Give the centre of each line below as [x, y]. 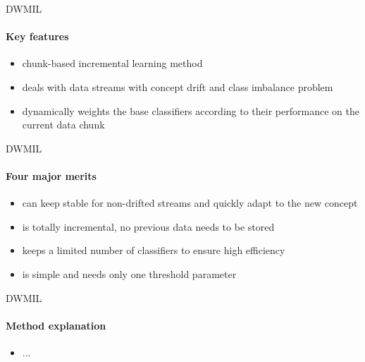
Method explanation [56, 325]
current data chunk [63, 125]
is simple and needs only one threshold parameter [129, 273]
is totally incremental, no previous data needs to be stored [148, 226]
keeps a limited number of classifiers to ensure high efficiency [154, 250]
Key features [37, 36]
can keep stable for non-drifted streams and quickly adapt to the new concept [190, 203]
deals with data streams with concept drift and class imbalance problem [178, 86]
